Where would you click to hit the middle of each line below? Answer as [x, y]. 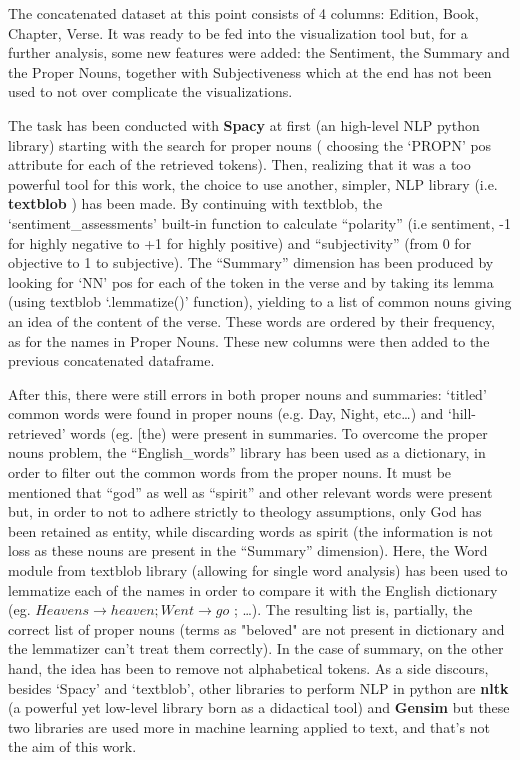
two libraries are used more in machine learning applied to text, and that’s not [249, 726]
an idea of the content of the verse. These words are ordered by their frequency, [251, 320]
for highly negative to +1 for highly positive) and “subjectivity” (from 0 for [240, 242]
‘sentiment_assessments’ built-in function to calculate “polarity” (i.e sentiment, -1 [259, 222]
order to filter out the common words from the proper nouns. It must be [230, 472]
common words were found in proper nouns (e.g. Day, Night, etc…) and [226, 413]
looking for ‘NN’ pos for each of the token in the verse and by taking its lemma [251, 281]
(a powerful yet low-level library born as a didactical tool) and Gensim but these [259, 707]
